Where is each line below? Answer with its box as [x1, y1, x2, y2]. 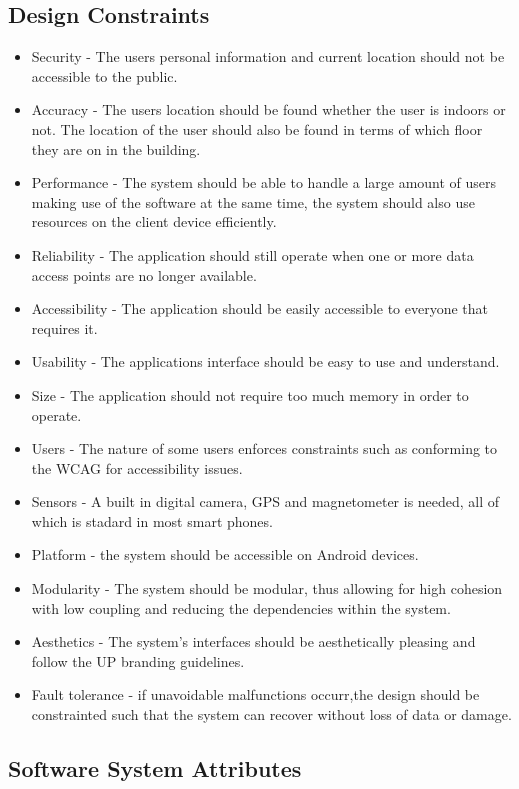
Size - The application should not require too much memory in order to [31, 384, 469, 405]
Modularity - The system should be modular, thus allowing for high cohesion [31, 578, 503, 599]
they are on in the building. [31, 138, 201, 159]
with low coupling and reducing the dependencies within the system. [31, 597, 451, 618]
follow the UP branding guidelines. [31, 650, 245, 671]
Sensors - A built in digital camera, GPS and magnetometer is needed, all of [31, 491, 500, 512]
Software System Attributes [8, 753, 302, 784]
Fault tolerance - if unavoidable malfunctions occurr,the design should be [31, 684, 480, 705]
